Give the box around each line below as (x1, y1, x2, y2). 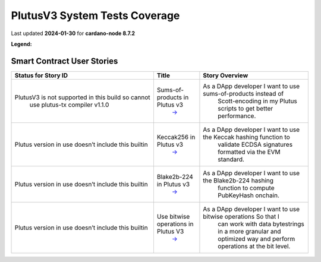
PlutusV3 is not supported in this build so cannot (14, 93, 150, 101)
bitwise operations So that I (203, 212, 279, 220)
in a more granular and (218, 227, 282, 235)
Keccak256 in (156, 132, 196, 141)
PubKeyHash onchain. (218, 191, 279, 199)
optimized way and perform (218, 235, 295, 243)
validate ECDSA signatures (218, 140, 293, 149)
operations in (156, 220, 194, 228)
